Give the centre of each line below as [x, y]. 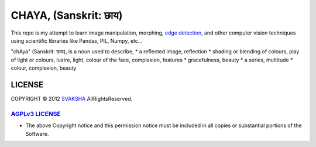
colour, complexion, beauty [44, 68]
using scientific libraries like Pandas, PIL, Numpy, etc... [77, 40]
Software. [37, 134]
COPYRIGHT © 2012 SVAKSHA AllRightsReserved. [72, 99]
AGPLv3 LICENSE [36, 114]
